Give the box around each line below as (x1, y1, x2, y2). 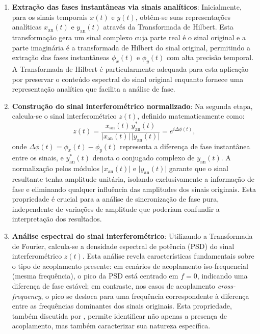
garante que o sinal (169, 163, 228, 174)
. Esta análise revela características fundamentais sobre (82, 250, 254, 261)
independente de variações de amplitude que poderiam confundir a (12, 203, 220, 214)
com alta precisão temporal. (167, 52, 254, 63)
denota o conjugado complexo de (92, 152, 195, 163)
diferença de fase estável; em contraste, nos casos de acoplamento (12, 280, 216, 291)
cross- (217, 280, 236, 291)
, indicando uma (197, 270, 248, 281)
